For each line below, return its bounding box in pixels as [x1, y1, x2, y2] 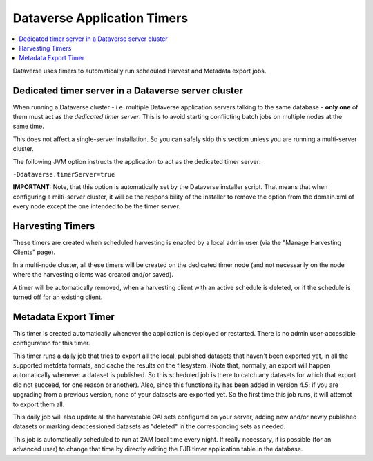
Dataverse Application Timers [12, 10, 189, 26]
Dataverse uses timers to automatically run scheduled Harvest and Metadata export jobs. [12, 66, 267, 75]
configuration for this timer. [12, 339, 90, 347]
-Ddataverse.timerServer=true [12, 170, 115, 178]
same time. [12, 122, 45, 131]
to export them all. [12, 400, 65, 408]
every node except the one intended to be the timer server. [12, 202, 181, 210]
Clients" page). [12, 248, 56, 256]
